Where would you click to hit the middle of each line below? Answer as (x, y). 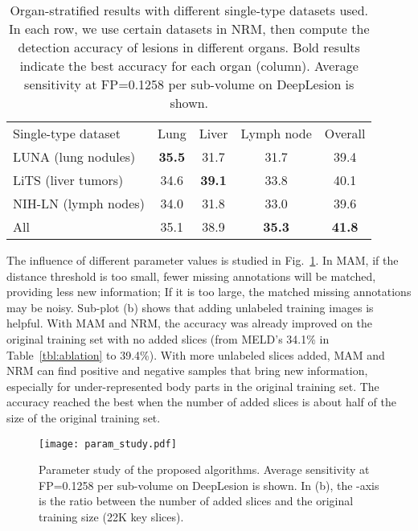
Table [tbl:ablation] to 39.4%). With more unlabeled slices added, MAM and (196, 354)
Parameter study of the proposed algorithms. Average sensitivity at (204, 469)
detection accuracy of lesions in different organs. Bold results (189, 47)
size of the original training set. (84, 417)
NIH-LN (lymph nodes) (79, 203)
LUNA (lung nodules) (74, 156)
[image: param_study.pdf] (108, 444)
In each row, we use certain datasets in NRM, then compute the (189, 29)
